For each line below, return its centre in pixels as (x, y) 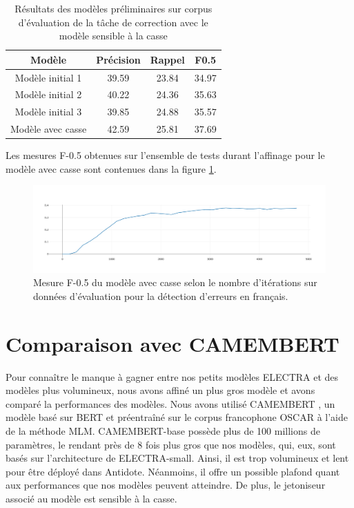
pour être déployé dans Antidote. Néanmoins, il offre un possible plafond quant (173, 471)
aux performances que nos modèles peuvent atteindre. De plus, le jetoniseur (166, 485)
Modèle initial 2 (48, 94)
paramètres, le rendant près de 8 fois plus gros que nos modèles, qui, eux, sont (171, 444)
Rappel (167, 59)
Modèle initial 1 (48, 77)
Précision (118, 59)
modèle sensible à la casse (113, 36)
